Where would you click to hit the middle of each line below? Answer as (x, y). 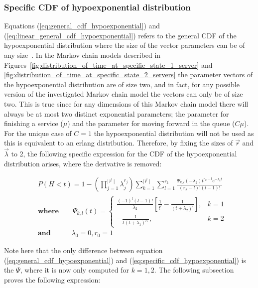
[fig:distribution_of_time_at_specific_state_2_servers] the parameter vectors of (129, 74)
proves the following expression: (52, 279)
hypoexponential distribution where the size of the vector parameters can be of (125, 45)
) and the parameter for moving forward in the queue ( (151, 123)
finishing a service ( (34, 123)
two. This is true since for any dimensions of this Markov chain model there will (126, 103)
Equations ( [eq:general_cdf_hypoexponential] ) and (82, 26)
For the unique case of (38, 133)
